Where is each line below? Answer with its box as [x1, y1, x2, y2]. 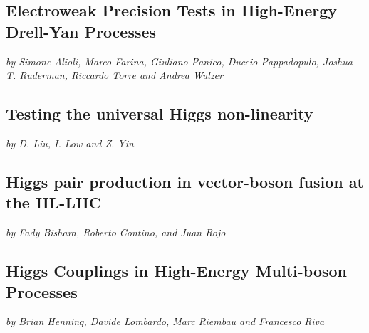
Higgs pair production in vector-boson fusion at [6, 170, 364, 192]
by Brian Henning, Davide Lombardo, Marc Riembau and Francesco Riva [6, 314, 325, 329]
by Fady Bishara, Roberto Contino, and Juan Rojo [6, 225, 226, 240]
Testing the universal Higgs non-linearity [6, 102, 313, 125]
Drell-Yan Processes [6, 20, 157, 42]
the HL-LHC [6, 191, 102, 213]
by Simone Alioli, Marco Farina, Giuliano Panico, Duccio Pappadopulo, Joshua [6, 53, 353, 68]
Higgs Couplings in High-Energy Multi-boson [6, 260, 348, 282]
